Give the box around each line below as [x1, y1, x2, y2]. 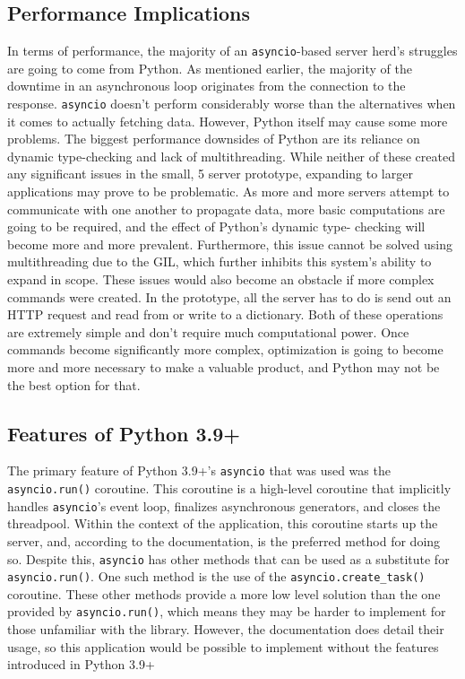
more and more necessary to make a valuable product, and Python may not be [7, 358, 440, 377]
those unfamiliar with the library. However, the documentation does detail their [7, 620, 444, 639]
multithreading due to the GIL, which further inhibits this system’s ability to [7, 252, 432, 271]
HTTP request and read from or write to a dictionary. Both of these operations [7, 305, 443, 324]
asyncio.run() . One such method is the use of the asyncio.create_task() [7, 567, 426, 586]
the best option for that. [7, 375, 141, 394]
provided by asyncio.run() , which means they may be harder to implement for [7, 602, 446, 621]
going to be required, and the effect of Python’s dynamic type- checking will [7, 217, 426, 236]
